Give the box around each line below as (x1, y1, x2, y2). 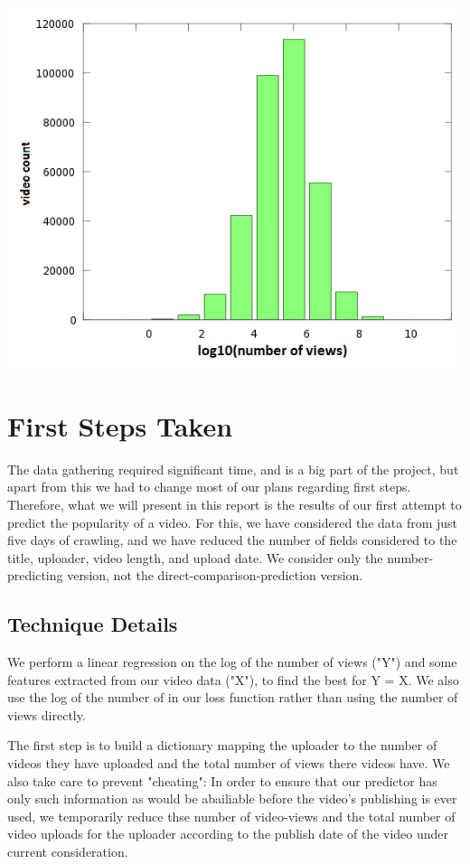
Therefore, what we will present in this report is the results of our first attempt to (7, 494, 462, 513)
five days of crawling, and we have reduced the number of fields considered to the (7, 531, 457, 549)
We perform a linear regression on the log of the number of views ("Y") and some (7, 653, 457, 671)
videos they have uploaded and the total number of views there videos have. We (7, 754, 450, 773)
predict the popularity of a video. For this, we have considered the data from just (7, 512, 458, 531)
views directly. (7, 705, 86, 724)
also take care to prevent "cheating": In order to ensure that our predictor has (7, 771, 437, 790)
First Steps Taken (7, 407, 233, 444)
